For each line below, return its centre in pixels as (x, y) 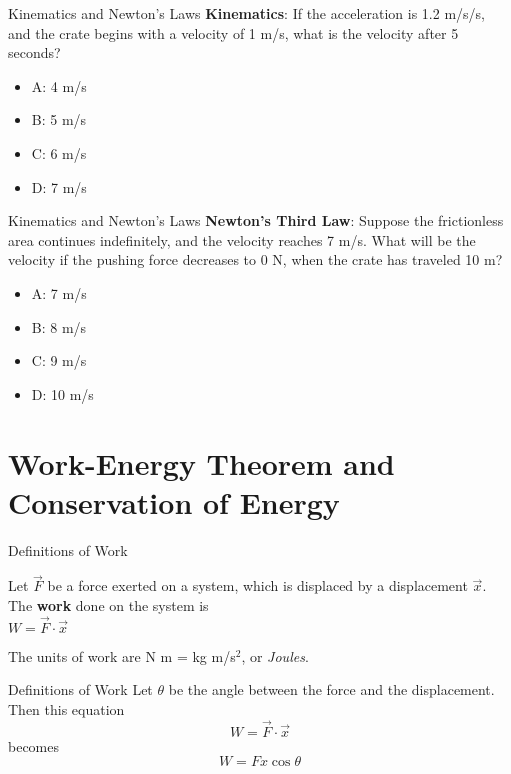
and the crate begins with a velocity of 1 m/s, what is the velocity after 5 (233, 32)
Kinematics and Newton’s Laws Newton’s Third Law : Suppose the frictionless (256, 220)
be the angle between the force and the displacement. (331, 689)
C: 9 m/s (59, 360)
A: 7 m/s (59, 292)
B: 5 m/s (59, 119)
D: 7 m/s (59, 186)
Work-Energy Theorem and (201, 462)
